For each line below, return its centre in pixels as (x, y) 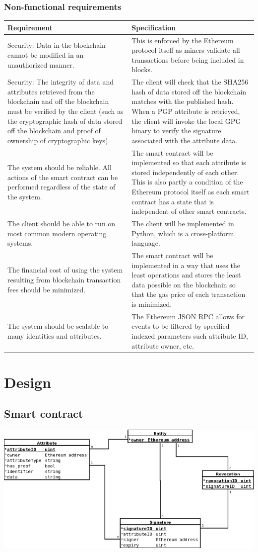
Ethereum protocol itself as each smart (191, 191)
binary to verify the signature (176, 131)
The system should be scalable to (58, 326)
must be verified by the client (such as (65, 111)
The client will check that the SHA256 (190, 82)
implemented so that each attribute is (189, 162)
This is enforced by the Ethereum (183, 40)
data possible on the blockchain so (184, 284)
